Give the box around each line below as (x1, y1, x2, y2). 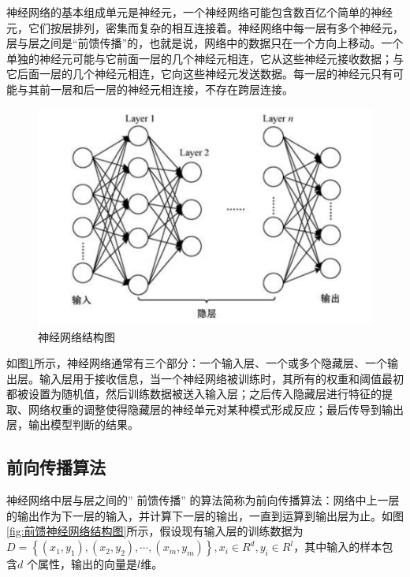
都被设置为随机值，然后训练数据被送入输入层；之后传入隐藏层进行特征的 (6, 385, 382, 402)
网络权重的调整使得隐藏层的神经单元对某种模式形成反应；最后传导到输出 (28, 400, 404, 417)
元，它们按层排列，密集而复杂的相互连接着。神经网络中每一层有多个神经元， (6, 19, 404, 35)
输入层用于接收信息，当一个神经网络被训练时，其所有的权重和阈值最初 (39, 370, 404, 386)
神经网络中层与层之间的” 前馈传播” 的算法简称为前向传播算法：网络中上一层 (6, 492, 400, 508)
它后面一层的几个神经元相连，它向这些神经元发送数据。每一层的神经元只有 (6, 65, 393, 82)
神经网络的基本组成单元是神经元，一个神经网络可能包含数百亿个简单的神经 (6, 4, 393, 20)
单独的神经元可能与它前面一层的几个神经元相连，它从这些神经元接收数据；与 (6, 50, 404, 66)
